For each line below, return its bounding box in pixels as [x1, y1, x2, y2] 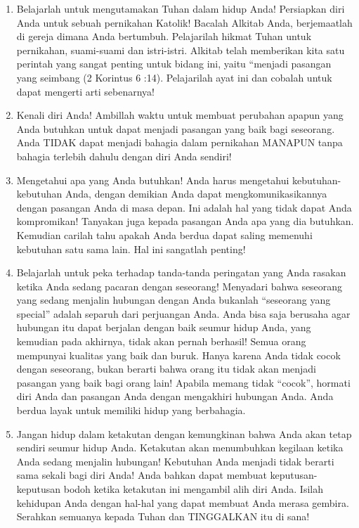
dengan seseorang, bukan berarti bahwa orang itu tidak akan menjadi [16, 361, 316, 376]
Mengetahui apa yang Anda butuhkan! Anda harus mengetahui [16, 172, 289, 187]
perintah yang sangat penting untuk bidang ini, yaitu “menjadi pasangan [16, 56, 332, 71]
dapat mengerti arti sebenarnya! [16, 84, 155, 98]
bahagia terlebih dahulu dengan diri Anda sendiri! [16, 148, 232, 163]
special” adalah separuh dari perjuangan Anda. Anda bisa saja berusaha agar [16, 306, 351, 321]
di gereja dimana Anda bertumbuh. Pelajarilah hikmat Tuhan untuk [16, 29, 312, 44]
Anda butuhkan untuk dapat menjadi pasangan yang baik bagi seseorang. [16, 121, 335, 136]
